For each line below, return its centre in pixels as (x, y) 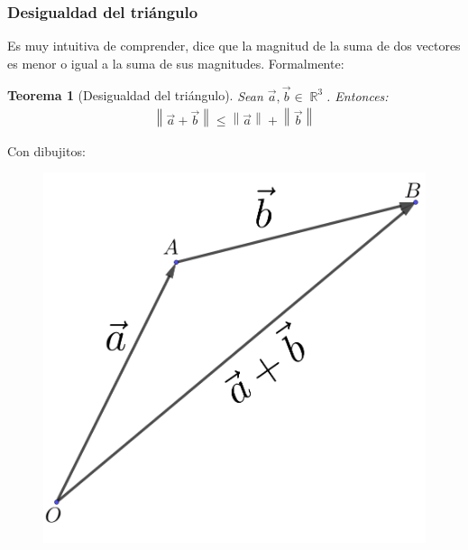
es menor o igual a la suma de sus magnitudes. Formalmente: (176, 63)
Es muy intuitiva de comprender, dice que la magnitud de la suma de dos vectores (234, 46)
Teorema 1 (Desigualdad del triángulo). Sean (135, 95)
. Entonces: (358, 95)
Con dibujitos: (46, 150)
